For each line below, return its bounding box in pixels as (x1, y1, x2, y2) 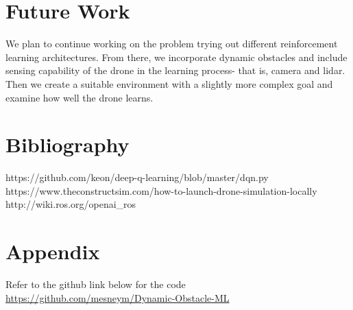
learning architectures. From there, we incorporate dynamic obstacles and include (5, 49, 348, 64)
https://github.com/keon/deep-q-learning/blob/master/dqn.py (5, 170, 269, 184)
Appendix (5, 237, 100, 265)
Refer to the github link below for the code (5, 277, 186, 291)
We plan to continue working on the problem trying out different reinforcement (5, 36, 338, 51)
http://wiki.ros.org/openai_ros (5, 197, 136, 211)
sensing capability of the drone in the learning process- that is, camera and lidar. (5, 63, 345, 77)
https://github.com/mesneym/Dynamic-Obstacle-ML (5, 290, 230, 305)
